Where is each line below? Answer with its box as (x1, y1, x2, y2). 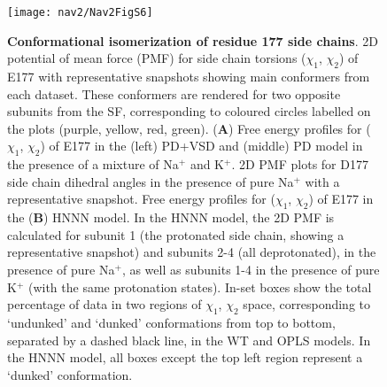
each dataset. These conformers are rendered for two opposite (7, 84, 341, 103)
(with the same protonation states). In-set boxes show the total (27, 277, 372, 296)
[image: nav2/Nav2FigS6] (7, 6, 153, 19)
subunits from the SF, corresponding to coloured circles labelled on (7, 102, 371, 120)
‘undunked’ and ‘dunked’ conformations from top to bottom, (7, 313, 336, 331)
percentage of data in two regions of (7, 295, 202, 313)
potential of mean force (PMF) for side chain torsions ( (7, 49, 306, 67)
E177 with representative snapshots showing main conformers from (7, 67, 370, 86)
